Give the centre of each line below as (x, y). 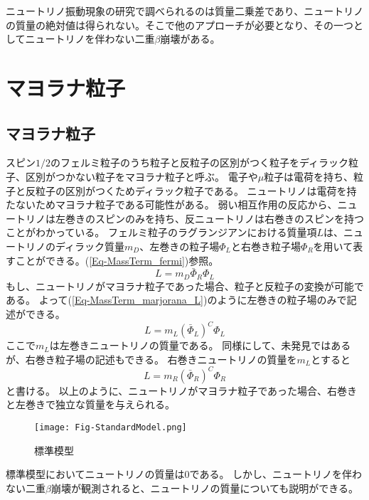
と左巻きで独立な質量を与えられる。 (90, 404)
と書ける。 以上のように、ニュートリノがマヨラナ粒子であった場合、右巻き (182, 390)
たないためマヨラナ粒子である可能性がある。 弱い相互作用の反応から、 (172, 204)
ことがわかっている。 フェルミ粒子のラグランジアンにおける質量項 (161, 232)
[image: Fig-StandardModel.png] (111, 427)
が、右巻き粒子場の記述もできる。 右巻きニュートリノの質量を (151, 359)
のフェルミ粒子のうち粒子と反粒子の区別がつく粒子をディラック (200, 163)
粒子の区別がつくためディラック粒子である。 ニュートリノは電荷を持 (196, 190)
